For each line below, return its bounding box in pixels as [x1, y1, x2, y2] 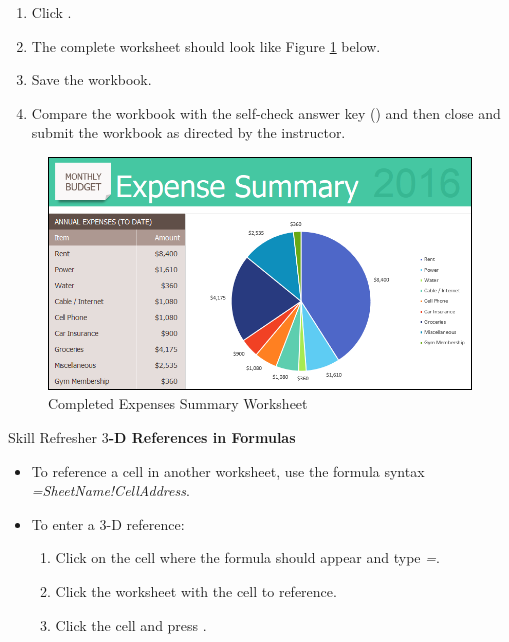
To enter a [31, 513, 95, 534]
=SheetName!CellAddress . [31, 480, 190, 501]
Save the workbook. [31, 69, 152, 90]
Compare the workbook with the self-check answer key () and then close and [31, 102, 501, 123]
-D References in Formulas [108, 426, 296, 447]
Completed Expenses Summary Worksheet [48, 393, 308, 414]
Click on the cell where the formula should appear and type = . [55, 547, 440, 568]
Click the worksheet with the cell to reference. [55, 580, 337, 601]
